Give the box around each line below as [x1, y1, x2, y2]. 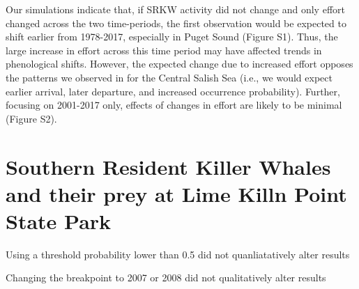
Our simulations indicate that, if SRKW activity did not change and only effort [6, 2, 345, 16]
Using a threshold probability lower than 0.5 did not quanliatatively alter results [6, 247, 350, 261]
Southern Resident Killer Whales [6, 152, 331, 180]
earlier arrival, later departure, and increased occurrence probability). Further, [6, 84, 340, 98]
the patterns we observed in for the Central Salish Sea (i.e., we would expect [6, 70, 333, 84]
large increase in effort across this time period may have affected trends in [6, 42, 322, 57]
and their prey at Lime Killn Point [6, 179, 347, 208]
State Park [6, 206, 112, 235]
